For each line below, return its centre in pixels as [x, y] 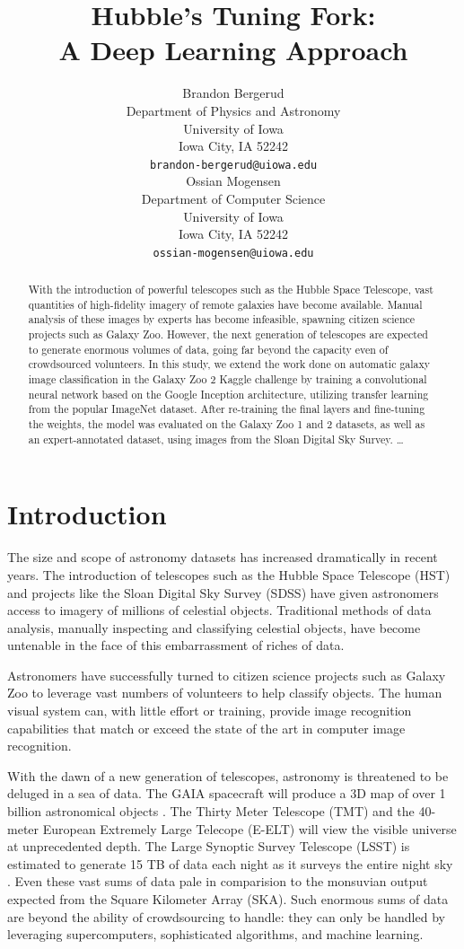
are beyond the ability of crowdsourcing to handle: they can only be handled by [226, 916]
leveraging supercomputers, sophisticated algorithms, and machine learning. [215, 934]
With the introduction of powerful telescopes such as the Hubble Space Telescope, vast [231, 290]
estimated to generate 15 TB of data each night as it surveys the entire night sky [230, 863]
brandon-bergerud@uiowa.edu [233, 165]
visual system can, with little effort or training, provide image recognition [210, 711]
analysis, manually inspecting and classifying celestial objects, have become [214, 627]
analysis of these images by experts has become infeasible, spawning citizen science [222, 319]
